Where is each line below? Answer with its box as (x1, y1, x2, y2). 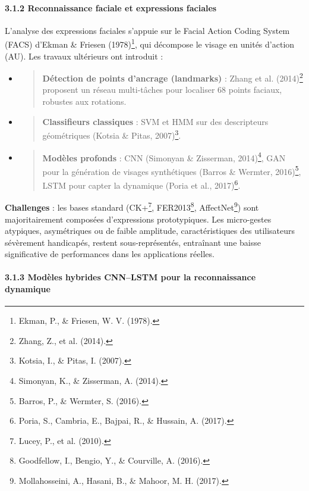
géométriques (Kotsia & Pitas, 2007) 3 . (42, 127, 181, 141)
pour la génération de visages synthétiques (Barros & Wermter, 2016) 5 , (42, 163, 301, 177)
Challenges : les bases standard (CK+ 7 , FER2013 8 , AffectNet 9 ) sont (5, 199, 259, 213)
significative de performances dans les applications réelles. (5, 248, 215, 260)
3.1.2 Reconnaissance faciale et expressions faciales (5, 1, 217, 14)
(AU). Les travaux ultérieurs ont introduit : (5, 49, 163, 62)
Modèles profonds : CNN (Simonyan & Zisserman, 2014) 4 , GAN (42, 149, 286, 164)
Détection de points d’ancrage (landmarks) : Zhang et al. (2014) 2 (42, 70, 303, 84)
